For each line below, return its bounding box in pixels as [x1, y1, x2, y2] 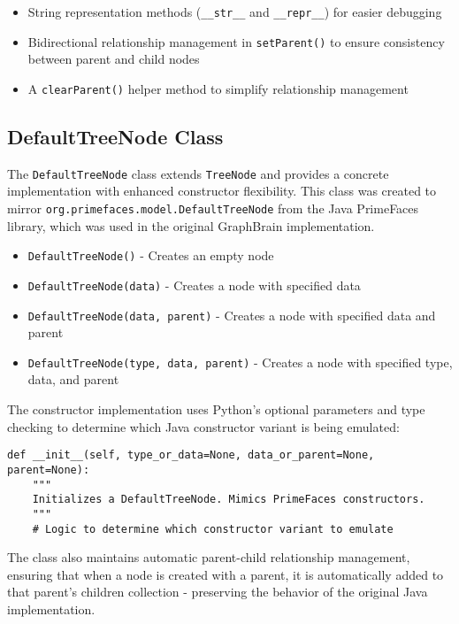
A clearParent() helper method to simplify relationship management [27, 79, 409, 97]
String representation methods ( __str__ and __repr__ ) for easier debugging [27, 3, 442, 20]
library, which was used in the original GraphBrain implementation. [7, 216, 375, 235]
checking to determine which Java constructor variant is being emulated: [7, 417, 400, 435]
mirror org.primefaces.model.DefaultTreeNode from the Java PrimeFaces [7, 199, 419, 218]
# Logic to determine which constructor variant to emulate [32, 522, 394, 535]
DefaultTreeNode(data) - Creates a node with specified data [27, 275, 361, 294]
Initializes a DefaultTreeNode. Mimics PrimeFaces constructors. [32, 493, 425, 506]
